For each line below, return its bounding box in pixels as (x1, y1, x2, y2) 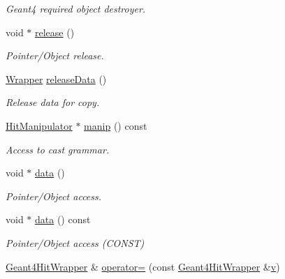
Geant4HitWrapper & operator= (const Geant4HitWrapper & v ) (6, 259, 280, 273)
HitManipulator (6, 118, 73, 133)
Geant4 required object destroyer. (6, 1, 146, 15)
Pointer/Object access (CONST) (6, 235, 145, 250)
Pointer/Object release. (6, 48, 104, 63)
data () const (35, 212, 91, 227)
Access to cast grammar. (6, 142, 110, 156)
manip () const (84, 118, 147, 133)
